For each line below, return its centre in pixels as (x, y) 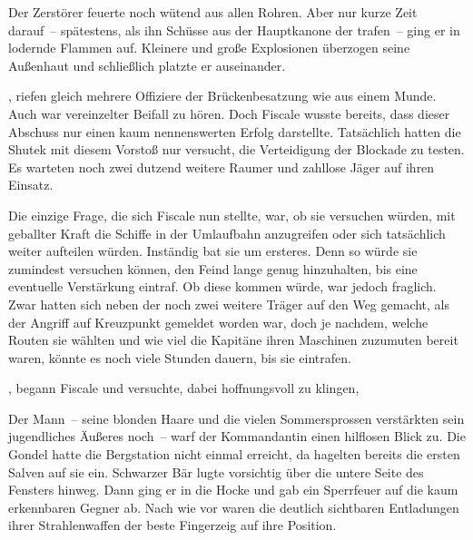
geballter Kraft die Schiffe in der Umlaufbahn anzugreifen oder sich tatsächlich (227, 233)
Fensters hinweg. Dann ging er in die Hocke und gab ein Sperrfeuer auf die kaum (233, 490)
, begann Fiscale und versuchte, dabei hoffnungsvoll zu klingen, (184, 388)
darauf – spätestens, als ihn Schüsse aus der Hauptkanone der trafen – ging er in (234, 29)
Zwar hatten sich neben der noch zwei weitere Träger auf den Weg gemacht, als (229, 304)
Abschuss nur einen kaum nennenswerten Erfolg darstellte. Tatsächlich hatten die (235, 131)
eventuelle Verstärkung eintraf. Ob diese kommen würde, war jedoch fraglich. (222, 286)
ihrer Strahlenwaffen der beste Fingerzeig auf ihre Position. (172, 525)
